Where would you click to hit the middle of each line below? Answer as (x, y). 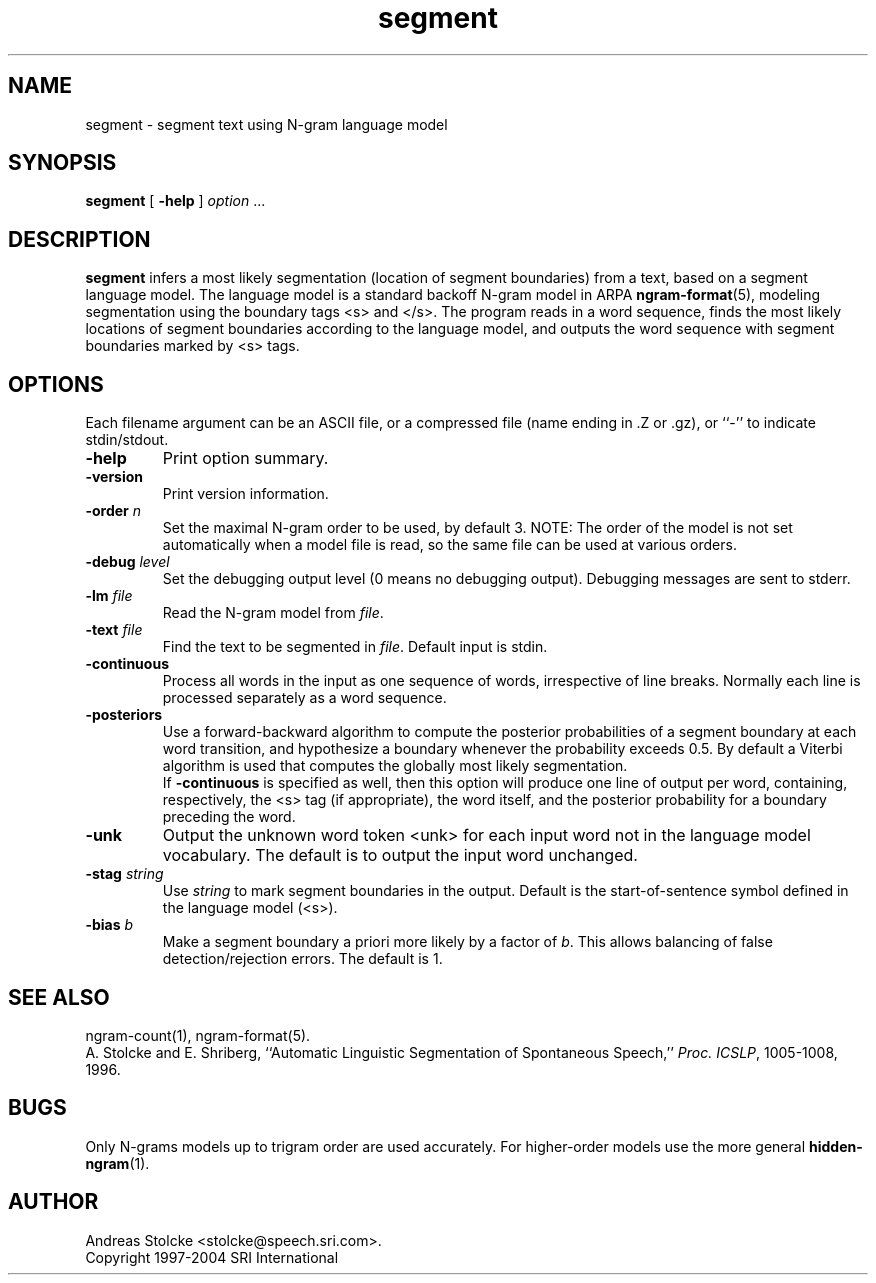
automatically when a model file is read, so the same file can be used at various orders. (449, 545)
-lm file (109, 596)
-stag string (124, 874)
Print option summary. (245, 458)
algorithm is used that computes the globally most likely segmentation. (395, 766)
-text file (114, 630)
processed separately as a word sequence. (304, 698)
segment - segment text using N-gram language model (266, 124)
